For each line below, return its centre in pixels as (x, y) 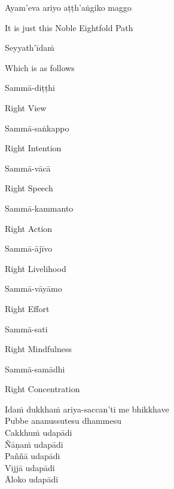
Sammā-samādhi (35, 369)
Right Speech (29, 188)
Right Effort (27, 308)
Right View (26, 107)
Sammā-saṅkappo (37, 128)
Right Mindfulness (38, 349)
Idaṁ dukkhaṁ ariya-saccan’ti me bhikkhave (87, 409)
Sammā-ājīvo (29, 248)
